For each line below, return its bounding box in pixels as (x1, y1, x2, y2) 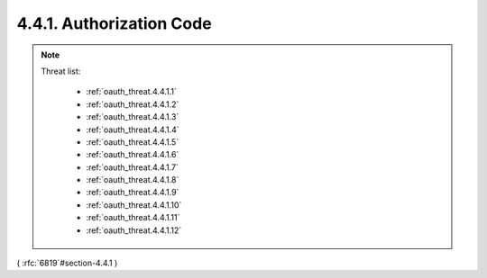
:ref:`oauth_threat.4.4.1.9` (86, 187, 179, 198)
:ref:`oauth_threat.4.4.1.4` (86, 124, 179, 135)
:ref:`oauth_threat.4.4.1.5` (86, 136, 179, 148)
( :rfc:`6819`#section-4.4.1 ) (16, 257, 118, 269)
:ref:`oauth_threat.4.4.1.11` (86, 212, 180, 223)
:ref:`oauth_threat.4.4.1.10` (86, 199, 182, 211)
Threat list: (41, 66, 81, 76)
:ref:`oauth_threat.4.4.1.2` (86, 99, 179, 110)
